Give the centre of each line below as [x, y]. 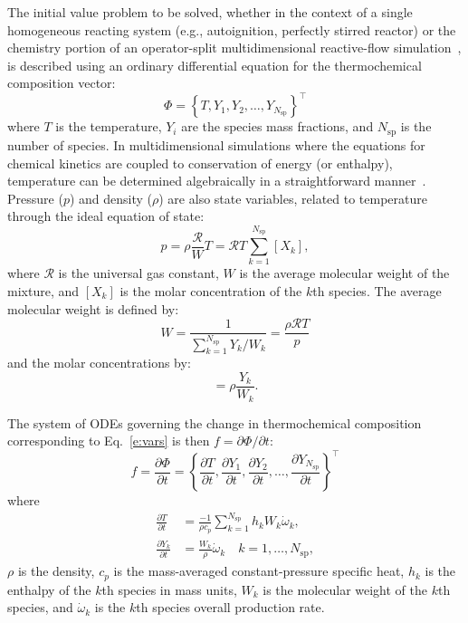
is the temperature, [109, 126]
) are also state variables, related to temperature [293, 198]
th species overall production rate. [230, 607]
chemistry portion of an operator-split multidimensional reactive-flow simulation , [234, 48]
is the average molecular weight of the [344, 273]
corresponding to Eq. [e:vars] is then [109, 441]
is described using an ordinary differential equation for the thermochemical [215, 65]
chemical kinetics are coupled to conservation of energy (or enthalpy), [200, 163]
